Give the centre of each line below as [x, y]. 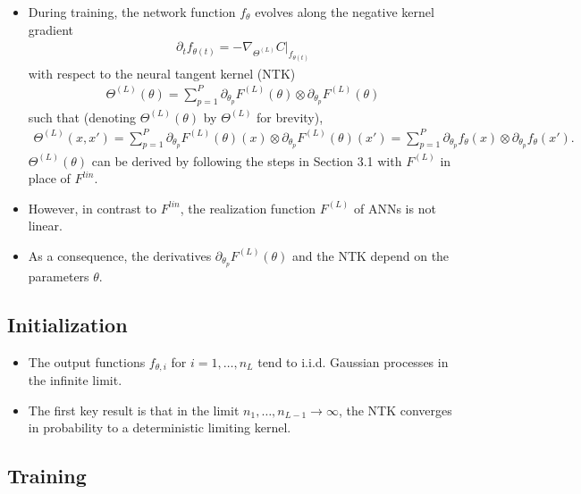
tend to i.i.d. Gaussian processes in [353, 361]
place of [49, 178]
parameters [59, 276]
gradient [51, 29]
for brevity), [290, 117]
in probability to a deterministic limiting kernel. [160, 427]
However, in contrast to [93, 208]
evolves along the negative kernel [345, 12]
